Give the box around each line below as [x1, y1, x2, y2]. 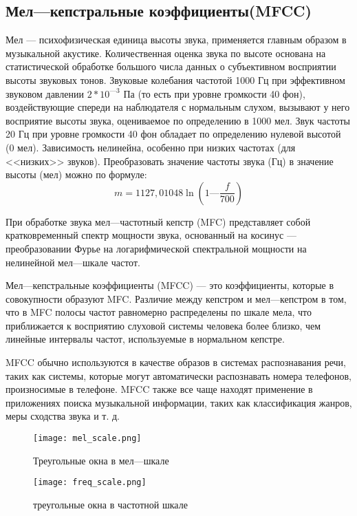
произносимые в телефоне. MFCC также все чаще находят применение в [6, 382, 313, 396]
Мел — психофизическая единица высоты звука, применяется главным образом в [6, 32, 347, 47]
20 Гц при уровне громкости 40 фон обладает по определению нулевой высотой [6, 127, 341, 141]
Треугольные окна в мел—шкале [33, 453, 169, 467]
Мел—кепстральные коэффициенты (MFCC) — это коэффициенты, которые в [6, 278, 334, 292]
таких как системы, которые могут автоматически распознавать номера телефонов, [6, 368, 351, 383]
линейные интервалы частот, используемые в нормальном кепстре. [6, 332, 285, 346]
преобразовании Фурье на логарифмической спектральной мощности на [6, 241, 307, 255]
